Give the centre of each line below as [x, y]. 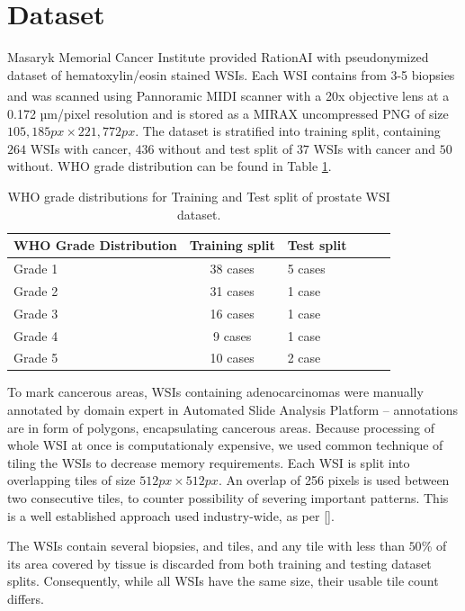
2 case [304, 358]
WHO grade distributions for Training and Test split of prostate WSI [199, 196]
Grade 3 [36, 313]
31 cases [232, 290]
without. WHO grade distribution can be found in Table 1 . [170, 166]
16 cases [232, 313]
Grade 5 [36, 358]
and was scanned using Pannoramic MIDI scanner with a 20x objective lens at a [228, 95]
